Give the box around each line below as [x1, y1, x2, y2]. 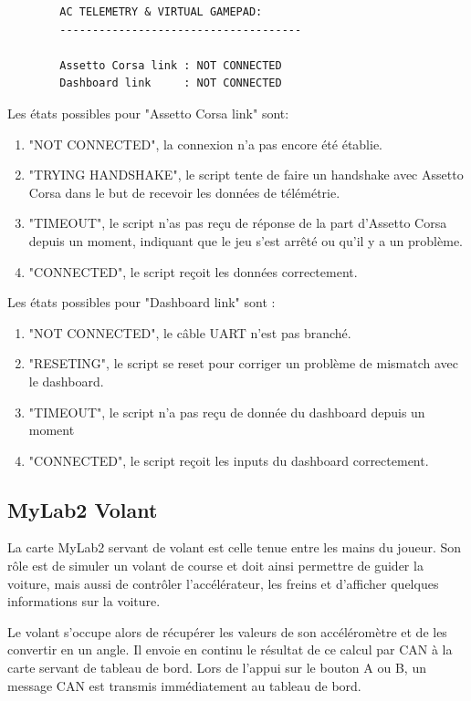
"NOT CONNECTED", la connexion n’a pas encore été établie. [28, 134, 383, 153]
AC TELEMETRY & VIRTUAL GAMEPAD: [59, 5, 263, 18]
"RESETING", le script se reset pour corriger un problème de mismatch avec [28, 354, 458, 373]
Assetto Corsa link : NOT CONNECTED [59, 58, 282, 72]
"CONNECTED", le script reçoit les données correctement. [28, 262, 358, 281]
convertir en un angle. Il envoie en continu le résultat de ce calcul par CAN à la [7, 640, 453, 659]
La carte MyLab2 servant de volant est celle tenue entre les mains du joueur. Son [7, 538, 462, 557]
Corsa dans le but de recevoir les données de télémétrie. [28, 182, 340, 201]
